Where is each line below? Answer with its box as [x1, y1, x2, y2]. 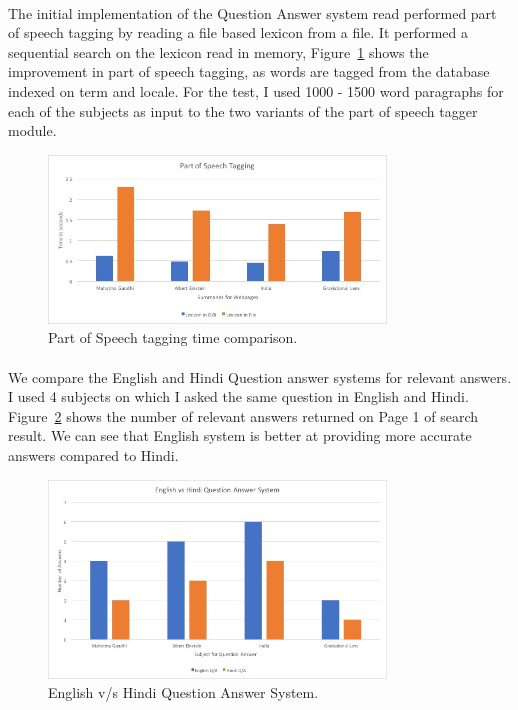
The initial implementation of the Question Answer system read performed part [8, 2, 497, 23]
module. [8, 120, 57, 141]
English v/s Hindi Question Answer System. [48, 682, 319, 703]
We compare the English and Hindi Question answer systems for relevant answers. [8, 366, 512, 387]
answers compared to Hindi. [8, 444, 179, 465]
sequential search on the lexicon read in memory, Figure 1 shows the [8, 41, 429, 62]
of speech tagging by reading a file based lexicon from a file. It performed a [8, 22, 468, 43]
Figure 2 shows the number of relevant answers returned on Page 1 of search [8, 405, 479, 426]
